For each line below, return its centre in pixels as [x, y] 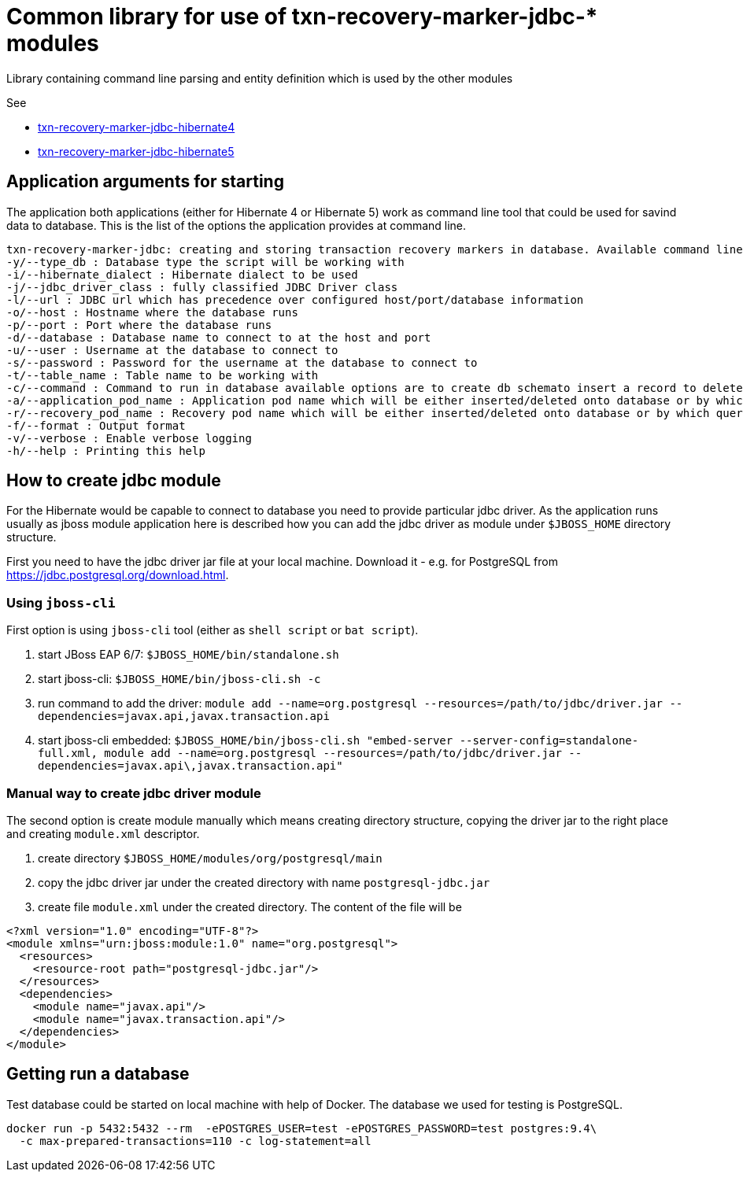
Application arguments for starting [145, 182]
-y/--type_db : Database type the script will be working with [205, 262]
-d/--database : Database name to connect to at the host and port [219, 337]
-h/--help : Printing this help [106, 451]
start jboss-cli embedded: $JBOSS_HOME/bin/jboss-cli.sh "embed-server [246, 740]
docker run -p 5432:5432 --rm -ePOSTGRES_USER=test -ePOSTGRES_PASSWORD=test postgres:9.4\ [302, 1128]
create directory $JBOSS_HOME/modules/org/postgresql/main [210, 858]
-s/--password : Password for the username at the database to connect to [242, 362]
